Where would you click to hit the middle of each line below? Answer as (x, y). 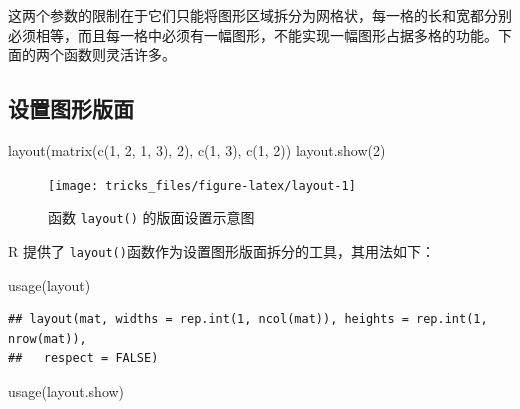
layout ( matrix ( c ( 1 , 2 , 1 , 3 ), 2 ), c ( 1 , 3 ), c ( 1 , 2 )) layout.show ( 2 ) (197, 149)
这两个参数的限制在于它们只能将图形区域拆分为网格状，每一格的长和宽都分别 (260, 15)
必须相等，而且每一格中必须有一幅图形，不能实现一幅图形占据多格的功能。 (253, 34)
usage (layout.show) (66, 390)
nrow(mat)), (47, 338)
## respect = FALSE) (83, 358)
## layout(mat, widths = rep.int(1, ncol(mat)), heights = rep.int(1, (248, 319)
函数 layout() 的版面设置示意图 (151, 217)
